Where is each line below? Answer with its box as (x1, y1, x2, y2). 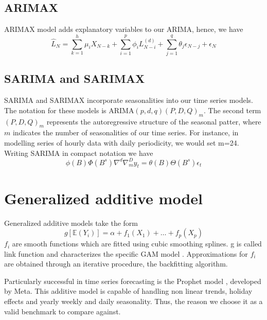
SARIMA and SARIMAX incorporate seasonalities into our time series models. (4, 95, 253, 105)
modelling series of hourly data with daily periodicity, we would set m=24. (4, 137, 239, 148)
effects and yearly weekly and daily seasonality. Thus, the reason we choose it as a (4, 296, 263, 307)
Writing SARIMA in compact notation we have (4, 147, 153, 158)
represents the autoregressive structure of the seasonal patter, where (46, 116, 261, 127)
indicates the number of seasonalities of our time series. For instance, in (12, 127, 239, 138)
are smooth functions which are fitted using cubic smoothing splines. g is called (12, 238, 262, 249)
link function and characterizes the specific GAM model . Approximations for (4, 248, 248, 259)
